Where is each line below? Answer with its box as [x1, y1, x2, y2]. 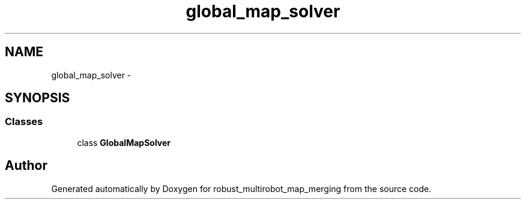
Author [5, 158, 47, 173]
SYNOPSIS [5, 90, 70, 106]
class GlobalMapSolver [77, 137, 171, 148]
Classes [5, 115, 43, 128]
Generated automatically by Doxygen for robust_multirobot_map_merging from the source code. [51, 183, 432, 194]
